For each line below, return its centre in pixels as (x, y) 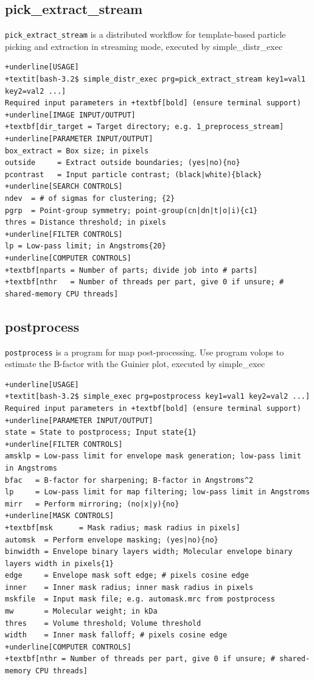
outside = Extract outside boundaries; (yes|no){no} (123, 163)
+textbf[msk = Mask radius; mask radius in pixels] (123, 528)
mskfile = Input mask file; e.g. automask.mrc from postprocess (140, 599)
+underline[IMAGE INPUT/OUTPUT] (70, 115)
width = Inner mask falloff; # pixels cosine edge (116, 635)
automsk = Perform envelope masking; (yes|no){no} (112, 540)
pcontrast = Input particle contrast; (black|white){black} (134, 174)
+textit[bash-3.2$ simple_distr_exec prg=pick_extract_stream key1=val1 (155, 79)
